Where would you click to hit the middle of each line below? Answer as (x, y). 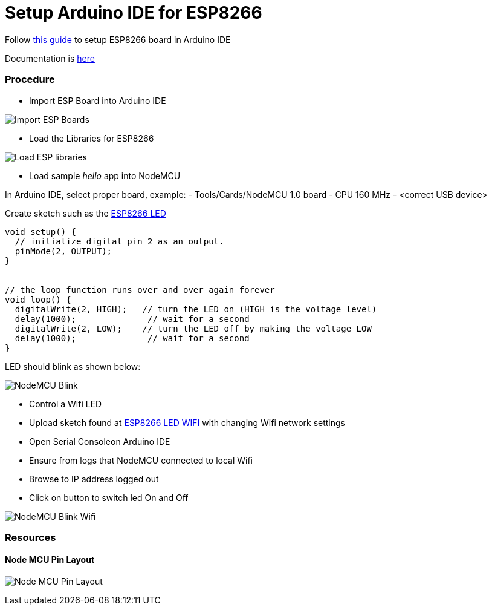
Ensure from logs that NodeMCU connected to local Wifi (141, 460)
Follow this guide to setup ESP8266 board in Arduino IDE (118, 39)
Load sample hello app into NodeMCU (105, 175)
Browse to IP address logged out (94, 479)
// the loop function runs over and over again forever (140, 290)
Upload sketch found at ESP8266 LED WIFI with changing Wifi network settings (187, 422)
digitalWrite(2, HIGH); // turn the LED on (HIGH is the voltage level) (196, 309)
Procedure (30, 80)
